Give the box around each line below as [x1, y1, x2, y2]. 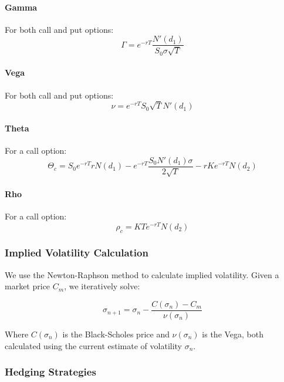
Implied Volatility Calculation [5, 245, 148, 260]
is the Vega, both [202, 327, 264, 340]
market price [5, 280, 50, 292]
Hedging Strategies [5, 364, 96, 379]
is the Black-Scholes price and [62, 327, 170, 340]
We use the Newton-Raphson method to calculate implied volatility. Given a [5, 268, 279, 280]
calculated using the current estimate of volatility [5, 339, 182, 351]
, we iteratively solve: [64, 280, 140, 292]
